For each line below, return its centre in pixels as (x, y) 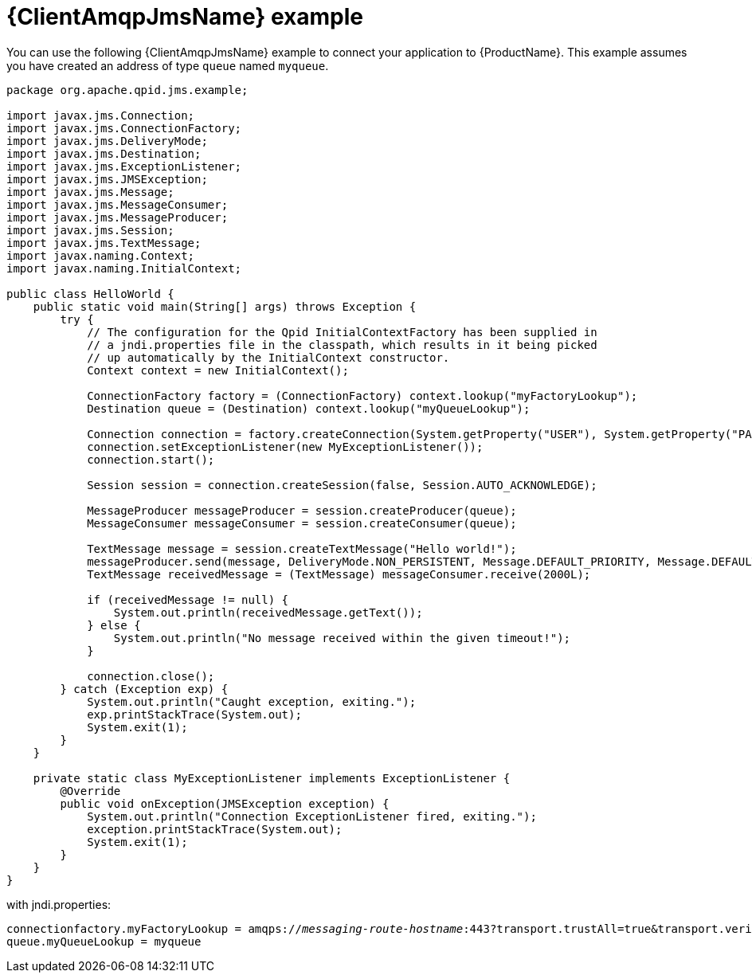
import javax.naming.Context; (101, 255)
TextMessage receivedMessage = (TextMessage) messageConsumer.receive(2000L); (339, 574)
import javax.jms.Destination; (104, 153)
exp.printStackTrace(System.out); (194, 714)
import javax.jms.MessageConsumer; (117, 204)
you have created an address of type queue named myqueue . (168, 65)
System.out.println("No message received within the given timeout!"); (342, 638)
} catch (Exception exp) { (144, 689)
